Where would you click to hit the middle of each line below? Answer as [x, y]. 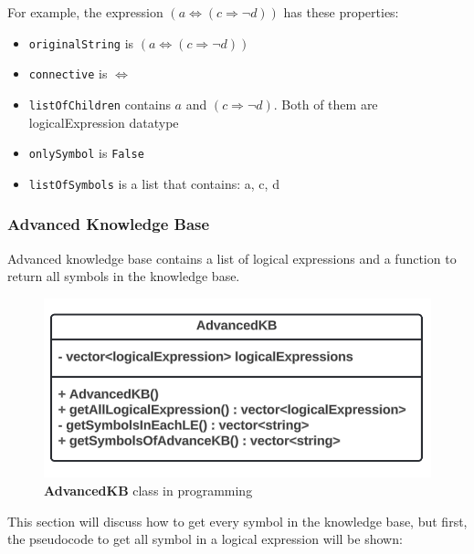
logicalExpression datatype [104, 122]
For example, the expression [85, 12]
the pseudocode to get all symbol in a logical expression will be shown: [205, 539]
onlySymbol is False [86, 153]
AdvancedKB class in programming [148, 491]
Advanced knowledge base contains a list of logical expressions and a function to [232, 258]
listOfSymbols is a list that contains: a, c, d [154, 183]
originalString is [81, 42]
